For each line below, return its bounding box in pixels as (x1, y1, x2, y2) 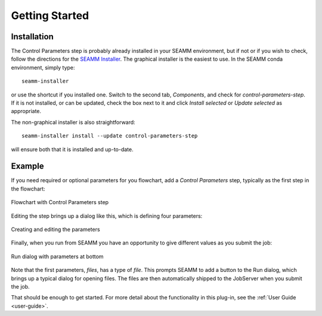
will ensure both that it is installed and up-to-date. (11, 146, 134, 153)
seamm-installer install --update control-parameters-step (21, 133, 198, 139)
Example (11, 161, 44, 171)
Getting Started (11, 9, 89, 22)
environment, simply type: (11, 64, 75, 71)
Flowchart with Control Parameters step (11, 199, 109, 206)
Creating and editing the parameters (11, 226, 101, 233)
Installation (11, 32, 54, 42)
